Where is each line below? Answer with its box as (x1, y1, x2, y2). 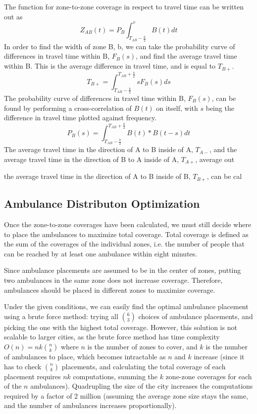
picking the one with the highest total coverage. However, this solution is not (4, 322, 237, 332)
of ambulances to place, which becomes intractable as (4, 351, 166, 361)
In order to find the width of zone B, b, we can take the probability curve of (4, 41, 235, 51)
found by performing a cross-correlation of (4, 102, 132, 113)
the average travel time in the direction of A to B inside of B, (4, 171, 191, 181)
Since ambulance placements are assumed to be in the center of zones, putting (4, 265, 241, 275)
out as (4, 11, 23, 21)
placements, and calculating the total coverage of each (61, 361, 226, 371)
